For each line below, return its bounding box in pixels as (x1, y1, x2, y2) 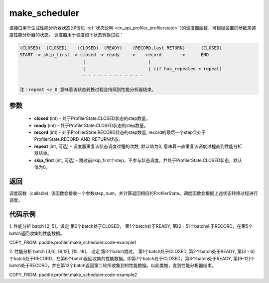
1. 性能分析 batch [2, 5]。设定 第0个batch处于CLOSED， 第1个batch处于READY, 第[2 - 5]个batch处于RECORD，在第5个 (9, 223, 253, 229)
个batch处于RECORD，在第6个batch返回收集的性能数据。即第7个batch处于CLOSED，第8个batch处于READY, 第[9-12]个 (9, 255, 255, 261)
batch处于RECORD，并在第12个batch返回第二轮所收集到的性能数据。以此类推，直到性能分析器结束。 (9, 263, 217, 269)
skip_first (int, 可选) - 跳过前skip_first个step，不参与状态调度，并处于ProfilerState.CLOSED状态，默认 (34, 157, 243, 163)
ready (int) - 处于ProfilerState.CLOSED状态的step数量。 (34, 122, 148, 128)
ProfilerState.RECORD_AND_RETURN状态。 (34, 136, 123, 142)
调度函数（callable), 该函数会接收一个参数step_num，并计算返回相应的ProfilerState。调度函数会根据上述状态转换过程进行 (9, 190, 258, 196)
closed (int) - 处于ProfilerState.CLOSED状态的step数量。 (34, 115, 150, 121)
